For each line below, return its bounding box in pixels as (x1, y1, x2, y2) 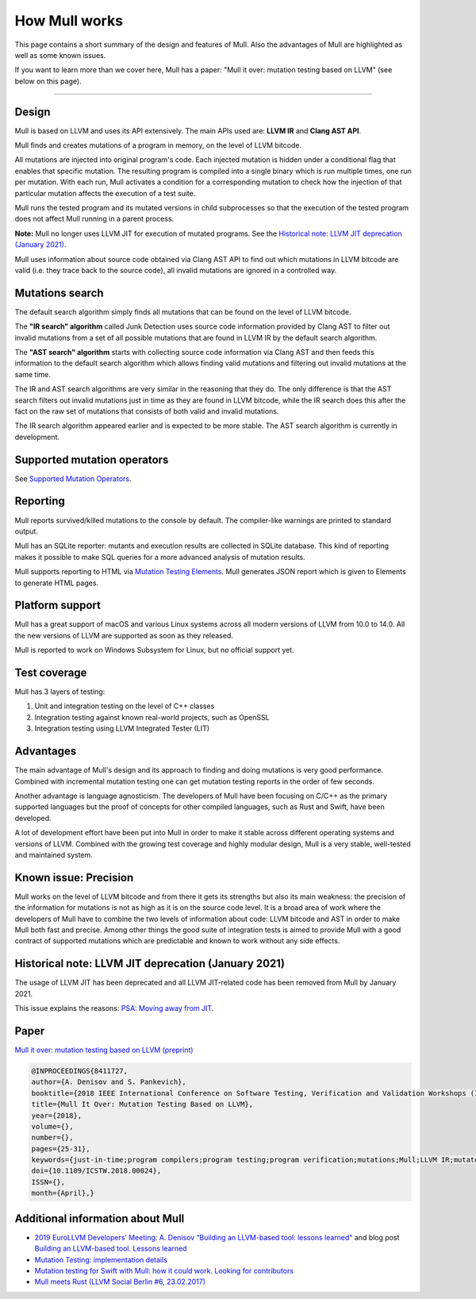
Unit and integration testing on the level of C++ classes (34, 701, 215, 711)
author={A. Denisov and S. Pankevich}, (31, 1077, 186, 1087)
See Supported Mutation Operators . (14, 473, 132, 484)
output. (14, 526, 39, 536)
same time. (14, 369, 52, 379)
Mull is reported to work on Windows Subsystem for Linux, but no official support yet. (14, 646, 295, 655)
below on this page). (14, 76, 83, 86)
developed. (14, 813, 52, 823)
